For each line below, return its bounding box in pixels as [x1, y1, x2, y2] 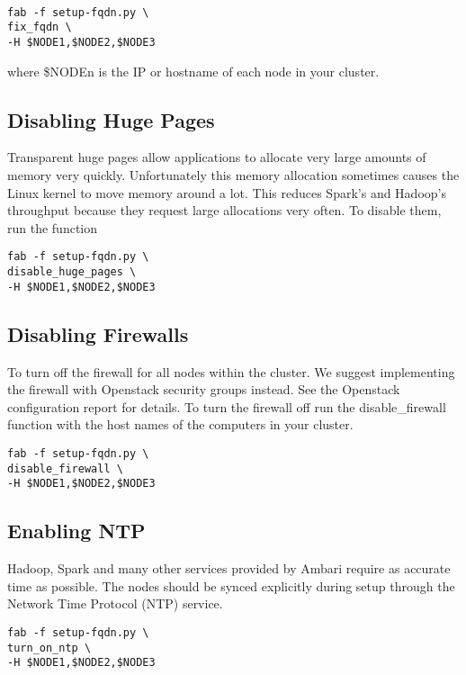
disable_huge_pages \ [7, 265, 137, 279]
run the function [7, 218, 98, 237]
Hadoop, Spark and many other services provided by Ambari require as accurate [7, 559, 451, 578]
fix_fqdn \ [7, 21, 72, 34]
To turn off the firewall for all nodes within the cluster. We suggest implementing [7, 362, 455, 381]
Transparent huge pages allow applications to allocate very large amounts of [7, 148, 426, 166]
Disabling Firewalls [7, 319, 189, 347]
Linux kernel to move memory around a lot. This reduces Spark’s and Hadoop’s [7, 183, 446, 202]
